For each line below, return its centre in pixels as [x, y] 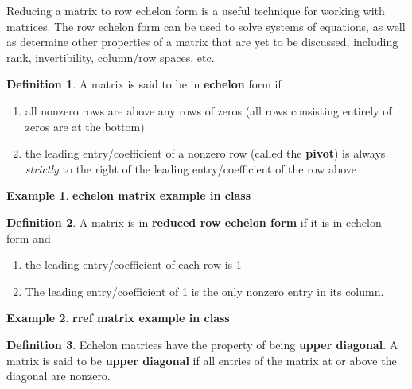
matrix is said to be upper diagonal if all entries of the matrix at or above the [202, 360]
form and [29, 237]
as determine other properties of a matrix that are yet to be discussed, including [202, 42]
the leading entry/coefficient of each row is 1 [133, 265]
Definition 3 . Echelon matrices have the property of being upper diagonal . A [202, 344]
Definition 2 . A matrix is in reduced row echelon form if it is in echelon [194, 222]
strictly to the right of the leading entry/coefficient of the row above [191, 168]
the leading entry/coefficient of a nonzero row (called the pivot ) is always [205, 153]
